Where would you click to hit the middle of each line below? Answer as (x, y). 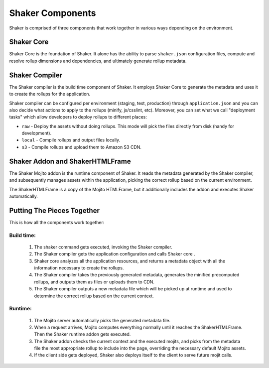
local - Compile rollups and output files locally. (71, 140)
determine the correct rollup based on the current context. (94, 296)
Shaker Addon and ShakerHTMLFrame (70, 161)
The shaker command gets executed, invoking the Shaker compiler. (103, 247)
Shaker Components (53, 13)
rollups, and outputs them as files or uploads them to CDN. (94, 282)
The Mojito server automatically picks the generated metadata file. (102, 320)
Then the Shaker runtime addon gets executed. (82, 334)
